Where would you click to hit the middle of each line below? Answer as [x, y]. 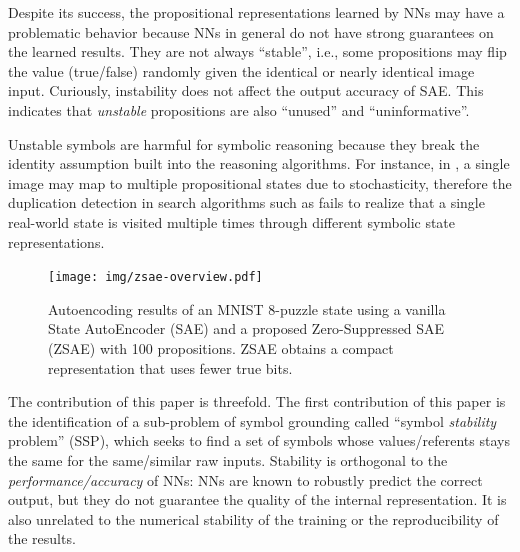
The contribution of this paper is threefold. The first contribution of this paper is [257, 401]
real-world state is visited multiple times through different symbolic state [232, 221]
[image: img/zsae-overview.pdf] [155, 277]
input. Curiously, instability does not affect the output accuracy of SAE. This [246, 90]
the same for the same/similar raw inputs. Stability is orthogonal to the [228, 459]
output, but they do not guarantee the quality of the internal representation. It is [257, 499]
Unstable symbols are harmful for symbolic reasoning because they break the [244, 143]
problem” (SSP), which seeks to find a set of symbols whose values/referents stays [259, 440]
